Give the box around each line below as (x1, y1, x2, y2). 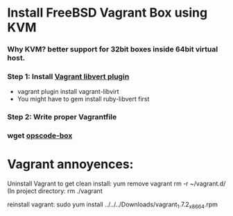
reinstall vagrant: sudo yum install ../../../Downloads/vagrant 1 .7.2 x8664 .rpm (7, 200, 218, 210)
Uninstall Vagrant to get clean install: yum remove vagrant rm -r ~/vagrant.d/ (7, 179, 226, 188)
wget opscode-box (7, 131, 73, 140)
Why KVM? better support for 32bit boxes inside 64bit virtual (7, 44, 218, 54)
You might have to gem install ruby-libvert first (17, 95, 150, 103)
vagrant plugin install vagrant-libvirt (17, 88, 119, 96)
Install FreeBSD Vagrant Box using (7, 5, 208, 21)
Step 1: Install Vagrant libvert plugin (7, 72, 130, 81)
